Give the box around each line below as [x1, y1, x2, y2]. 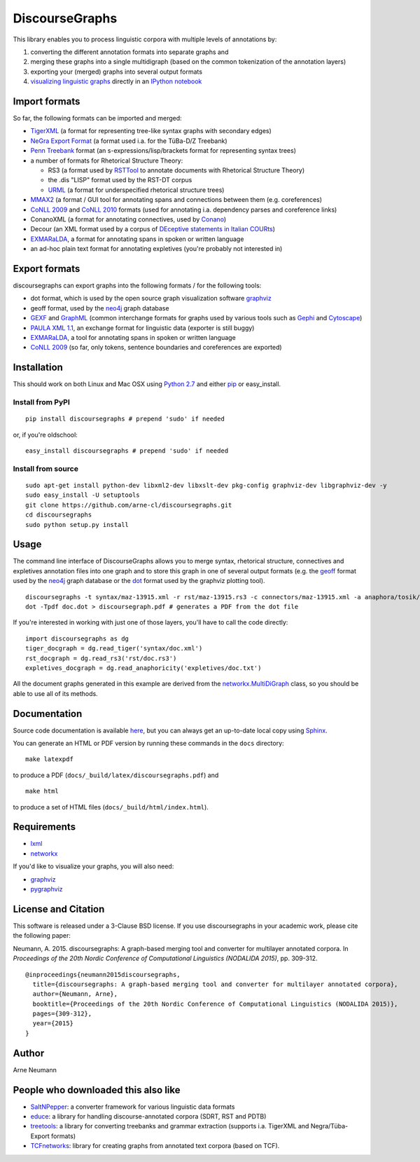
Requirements [13, 821, 76, 833]
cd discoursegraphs [25, 511, 92, 519]
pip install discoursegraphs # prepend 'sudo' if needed [25, 415, 225, 423]
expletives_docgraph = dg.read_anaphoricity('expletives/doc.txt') [25, 664, 262, 672]
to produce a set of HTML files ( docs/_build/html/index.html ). [13, 802, 209, 811]
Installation [13, 362, 63, 374]
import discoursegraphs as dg [25, 634, 129, 643]
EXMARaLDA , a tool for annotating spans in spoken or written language [30, 333, 236, 341]
